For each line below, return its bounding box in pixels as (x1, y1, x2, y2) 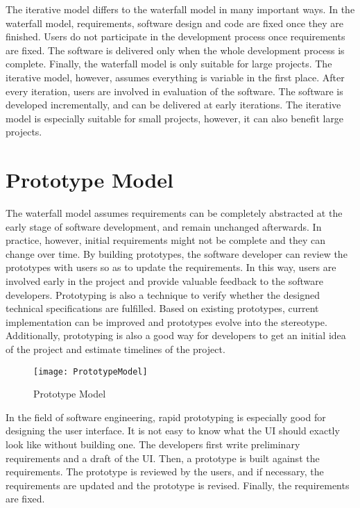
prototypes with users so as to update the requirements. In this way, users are (6, 260, 336, 275)
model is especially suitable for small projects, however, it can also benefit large (6, 110, 344, 125)
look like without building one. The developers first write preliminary (6, 437, 300, 452)
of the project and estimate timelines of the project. (6, 342, 225, 356)
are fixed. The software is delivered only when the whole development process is (6, 42, 345, 57)
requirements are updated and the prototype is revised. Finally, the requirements (6, 477, 350, 492)
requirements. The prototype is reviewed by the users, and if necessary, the (6, 464, 324, 479)
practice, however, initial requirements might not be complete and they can (6, 233, 326, 247)
